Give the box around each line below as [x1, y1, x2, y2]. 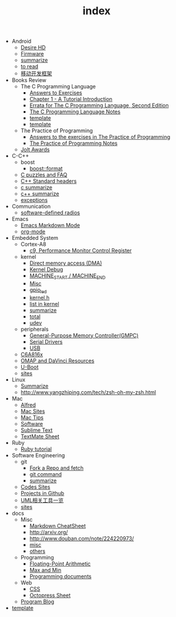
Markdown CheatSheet [29, 522, 86, 529]
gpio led [29, 286, 47, 295]
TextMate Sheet [20, 432, 60, 440]
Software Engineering [11, 451, 65, 458]
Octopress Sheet [29, 591, 71, 599]
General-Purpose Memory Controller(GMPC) [29, 331, 139, 339]
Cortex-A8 [20, 241, 46, 248]
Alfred [20, 401, 36, 408]
